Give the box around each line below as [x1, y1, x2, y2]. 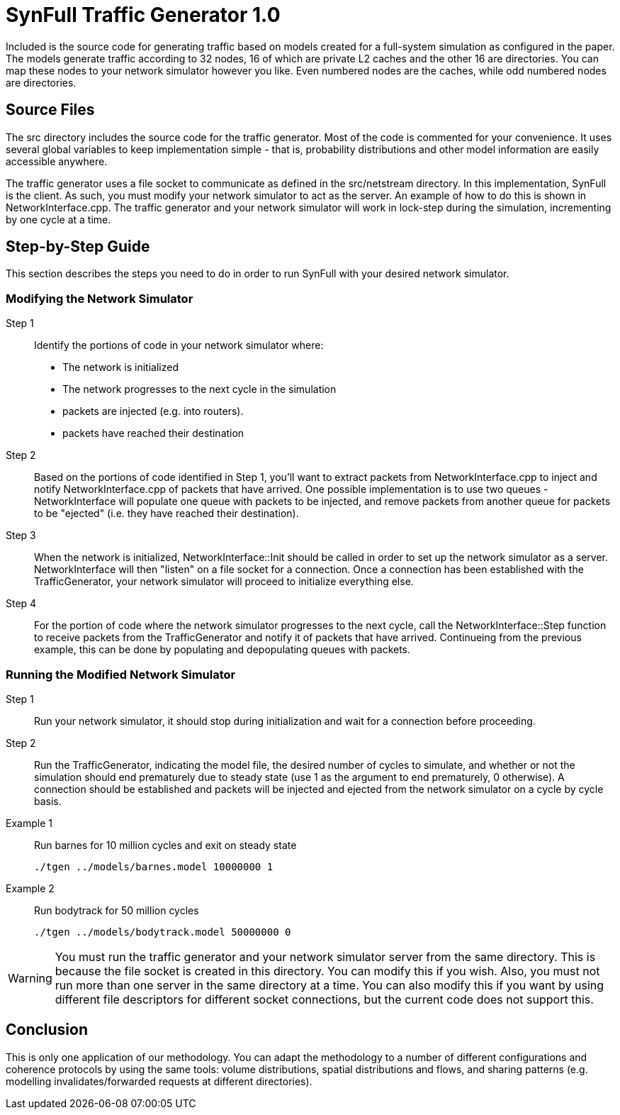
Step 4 [6, 597, 37, 610]
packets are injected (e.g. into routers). [62, 405, 244, 418]
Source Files [6, 101, 95, 119]
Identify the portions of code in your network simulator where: [34, 339, 324, 352]
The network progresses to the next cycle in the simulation [62, 383, 337, 396]
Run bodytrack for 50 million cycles [34, 904, 199, 916]
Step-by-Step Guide [6, 238, 150, 256]
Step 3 [6, 529, 36, 542]
